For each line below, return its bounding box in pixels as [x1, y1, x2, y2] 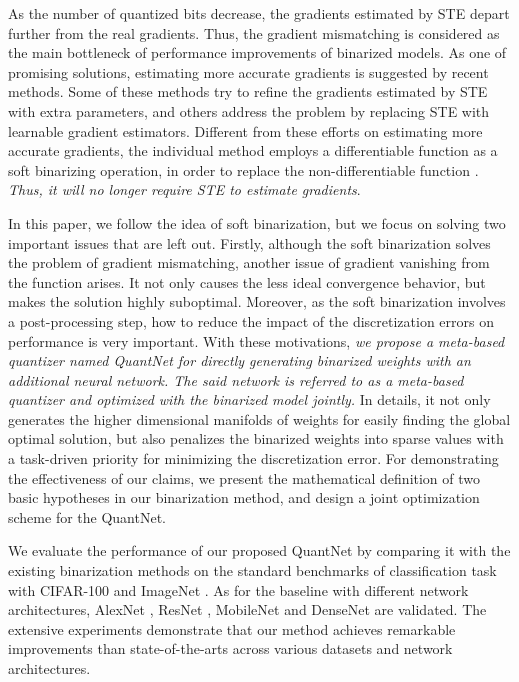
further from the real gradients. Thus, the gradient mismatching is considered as [8, 22, 500, 43]
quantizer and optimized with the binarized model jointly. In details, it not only [8, 389, 491, 410]
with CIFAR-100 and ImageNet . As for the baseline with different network [8, 579, 469, 600]
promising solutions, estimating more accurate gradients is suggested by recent [8, 61, 489, 82]
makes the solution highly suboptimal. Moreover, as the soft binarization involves [8, 291, 506, 312]
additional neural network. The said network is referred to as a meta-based [8, 369, 464, 390]
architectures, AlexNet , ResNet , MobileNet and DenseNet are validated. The [8, 599, 487, 620]
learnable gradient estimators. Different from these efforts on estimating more [8, 120, 483, 141]
